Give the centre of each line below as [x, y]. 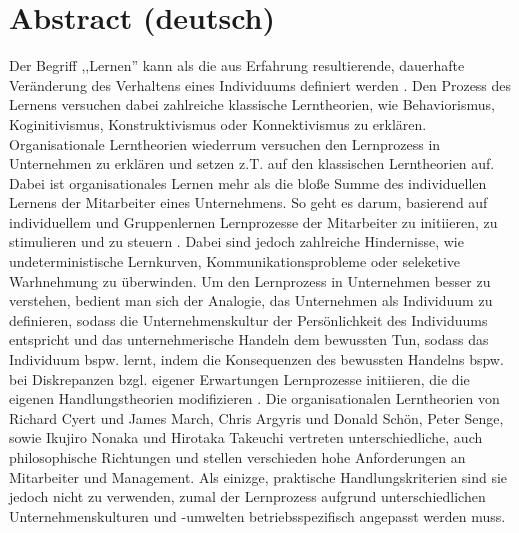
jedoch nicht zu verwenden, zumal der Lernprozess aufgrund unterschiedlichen [247, 496]
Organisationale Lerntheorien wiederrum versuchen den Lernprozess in [225, 143]
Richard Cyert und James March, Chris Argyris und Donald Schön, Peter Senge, [256, 417]
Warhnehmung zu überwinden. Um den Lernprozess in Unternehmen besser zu [250, 280]
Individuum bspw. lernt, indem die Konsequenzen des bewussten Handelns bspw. [256, 359]
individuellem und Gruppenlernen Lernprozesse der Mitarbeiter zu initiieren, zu [253, 221]
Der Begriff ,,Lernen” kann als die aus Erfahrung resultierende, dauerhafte [237, 65]
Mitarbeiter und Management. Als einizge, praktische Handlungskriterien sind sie [258, 476]
